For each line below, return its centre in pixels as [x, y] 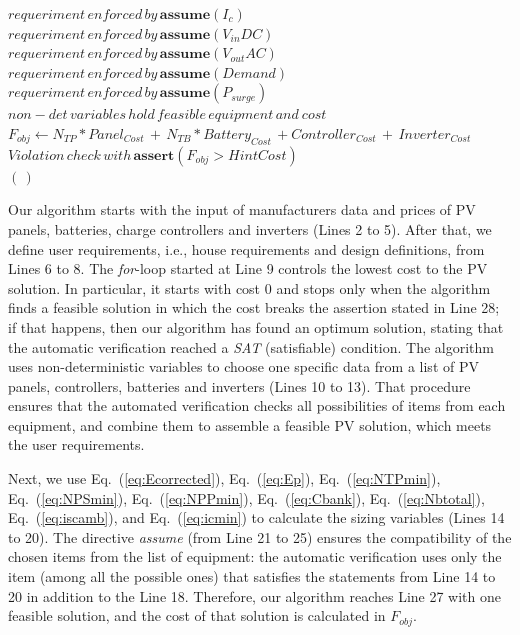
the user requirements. [76, 444]
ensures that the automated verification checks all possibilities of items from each [257, 405]
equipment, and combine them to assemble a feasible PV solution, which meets [250, 424]
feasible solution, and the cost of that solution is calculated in [197, 615]
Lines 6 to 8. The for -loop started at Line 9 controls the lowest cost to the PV [248, 268]
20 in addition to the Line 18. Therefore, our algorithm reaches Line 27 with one [254, 595]
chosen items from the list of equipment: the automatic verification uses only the [255, 556]
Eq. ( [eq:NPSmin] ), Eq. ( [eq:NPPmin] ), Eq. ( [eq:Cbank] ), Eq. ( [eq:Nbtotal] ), [246, 497]
